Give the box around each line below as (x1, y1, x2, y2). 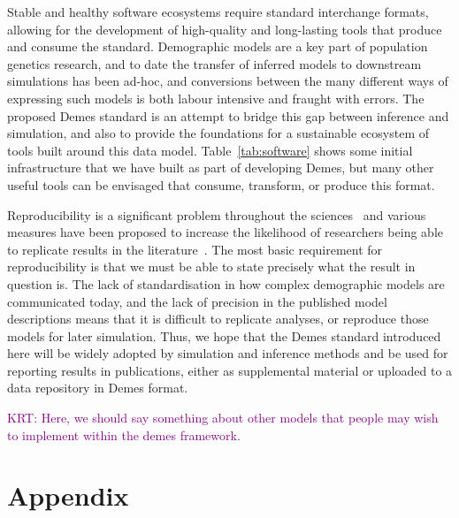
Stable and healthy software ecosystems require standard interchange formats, (7, 3, 429, 20)
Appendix (7, 477, 129, 514)
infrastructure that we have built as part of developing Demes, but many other (7, 158, 434, 177)
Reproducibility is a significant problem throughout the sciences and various (7, 205, 426, 224)
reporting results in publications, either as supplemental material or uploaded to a (7, 361, 453, 379)
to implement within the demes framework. (7, 425, 241, 444)
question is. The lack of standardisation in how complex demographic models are (7, 274, 445, 293)
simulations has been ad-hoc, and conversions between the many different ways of (7, 72, 448, 90)
